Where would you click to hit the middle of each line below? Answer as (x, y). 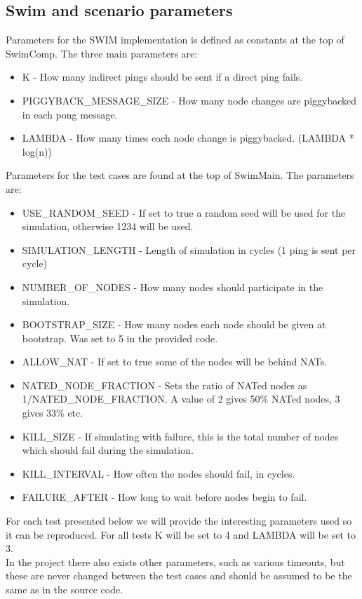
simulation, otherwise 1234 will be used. (108, 226)
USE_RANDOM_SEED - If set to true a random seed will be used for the (184, 212)
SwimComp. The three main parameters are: (102, 53)
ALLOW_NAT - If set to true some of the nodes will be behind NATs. (175, 362)
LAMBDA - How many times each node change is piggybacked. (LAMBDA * (188, 138)
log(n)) (37, 151)
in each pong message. (70, 114)
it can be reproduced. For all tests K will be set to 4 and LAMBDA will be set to (181, 534)
